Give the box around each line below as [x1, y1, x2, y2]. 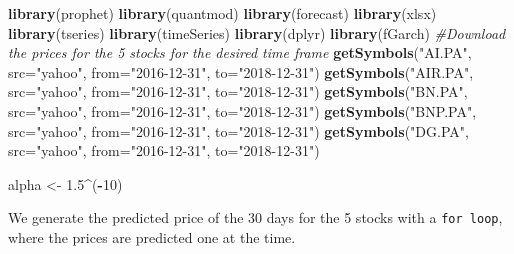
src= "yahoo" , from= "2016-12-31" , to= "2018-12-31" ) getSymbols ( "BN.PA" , [8, 81, 468, 102]
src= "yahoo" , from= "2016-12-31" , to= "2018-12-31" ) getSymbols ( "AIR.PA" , [8, 61, 474, 82]
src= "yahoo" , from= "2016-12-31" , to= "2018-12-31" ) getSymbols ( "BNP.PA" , [8, 100, 477, 121]
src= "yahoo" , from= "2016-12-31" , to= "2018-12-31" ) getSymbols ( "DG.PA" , [8, 120, 469, 141]
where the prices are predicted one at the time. [8, 227, 296, 247]
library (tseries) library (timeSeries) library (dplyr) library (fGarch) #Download [8, 22, 506, 43]
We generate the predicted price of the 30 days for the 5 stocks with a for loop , [8, 207, 503, 228]
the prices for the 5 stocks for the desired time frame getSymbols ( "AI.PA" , [8, 42, 472, 63]
